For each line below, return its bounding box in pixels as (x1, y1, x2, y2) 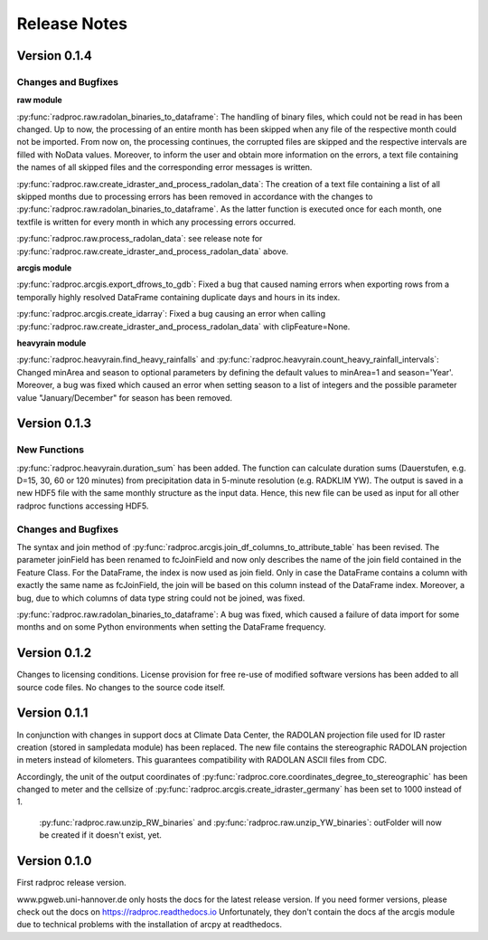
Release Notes (16, 14, 128, 33)
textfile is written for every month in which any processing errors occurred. (16, 216, 296, 227)
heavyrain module (16, 337, 87, 348)
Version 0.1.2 (16, 645, 92, 660)
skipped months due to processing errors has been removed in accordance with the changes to (16, 191, 373, 203)
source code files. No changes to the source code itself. (16, 681, 226, 692)
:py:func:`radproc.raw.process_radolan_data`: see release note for (16, 233, 263, 244)
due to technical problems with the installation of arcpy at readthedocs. (16, 919, 282, 930)
